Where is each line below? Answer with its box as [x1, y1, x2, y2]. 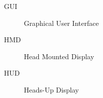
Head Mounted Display [24, 51, 95, 61]
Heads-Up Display [24, 84, 79, 95]
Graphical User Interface [24, 17, 99, 28]
